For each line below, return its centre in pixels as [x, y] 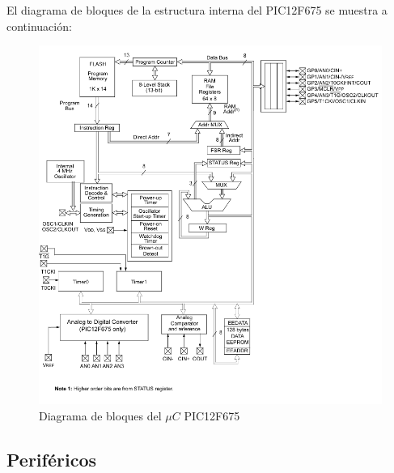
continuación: [39, 26]
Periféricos [51, 459]
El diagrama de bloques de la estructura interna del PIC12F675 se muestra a [197, 10]
